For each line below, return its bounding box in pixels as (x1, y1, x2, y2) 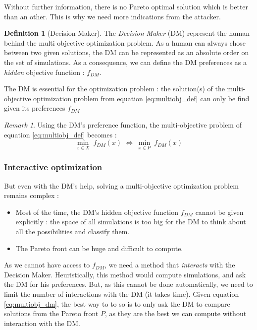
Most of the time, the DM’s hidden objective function (15, 206, 178, 217)
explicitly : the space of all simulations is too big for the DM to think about (15, 216, 246, 227)
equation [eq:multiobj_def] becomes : (4, 129, 117, 139)
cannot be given (195, 206, 244, 217)
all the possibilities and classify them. (15, 226, 130, 236)
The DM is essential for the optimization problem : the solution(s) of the (4, 83, 225, 94)
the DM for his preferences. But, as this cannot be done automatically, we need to (4, 279, 253, 289)
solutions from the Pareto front (4, 308, 99, 319)
